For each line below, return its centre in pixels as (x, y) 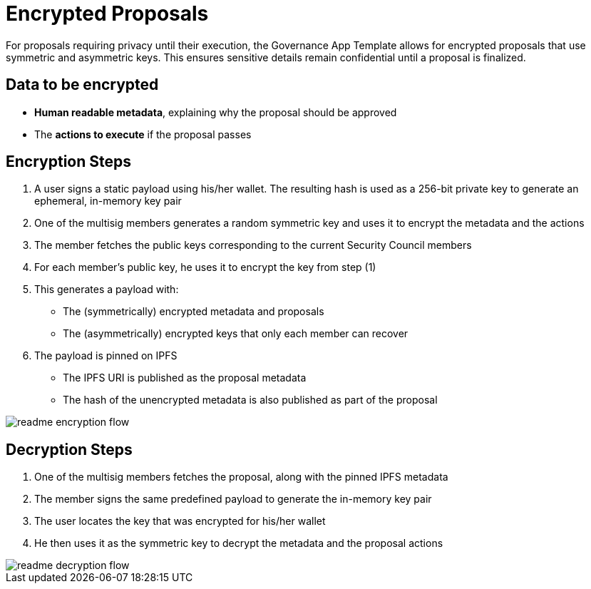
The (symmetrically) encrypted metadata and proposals (194, 312)
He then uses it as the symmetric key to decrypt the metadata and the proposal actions (239, 543)
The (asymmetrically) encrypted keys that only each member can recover (236, 334)
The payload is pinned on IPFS (106, 356)
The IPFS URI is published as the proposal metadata (185, 378)
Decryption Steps (69, 449)
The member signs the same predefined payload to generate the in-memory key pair (233, 499)
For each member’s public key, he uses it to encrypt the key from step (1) (205, 267)
